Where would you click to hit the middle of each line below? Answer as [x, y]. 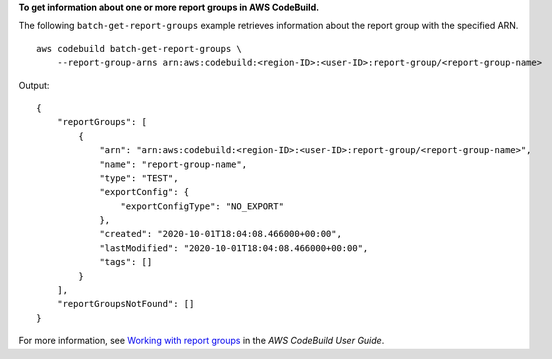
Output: [34, 85]
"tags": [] [126, 262]
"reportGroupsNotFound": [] [125, 304]
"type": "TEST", [139, 178]
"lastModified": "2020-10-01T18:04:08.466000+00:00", [234, 248]
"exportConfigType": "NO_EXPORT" [202, 206]
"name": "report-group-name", [173, 164]
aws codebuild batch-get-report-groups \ [139, 48]
